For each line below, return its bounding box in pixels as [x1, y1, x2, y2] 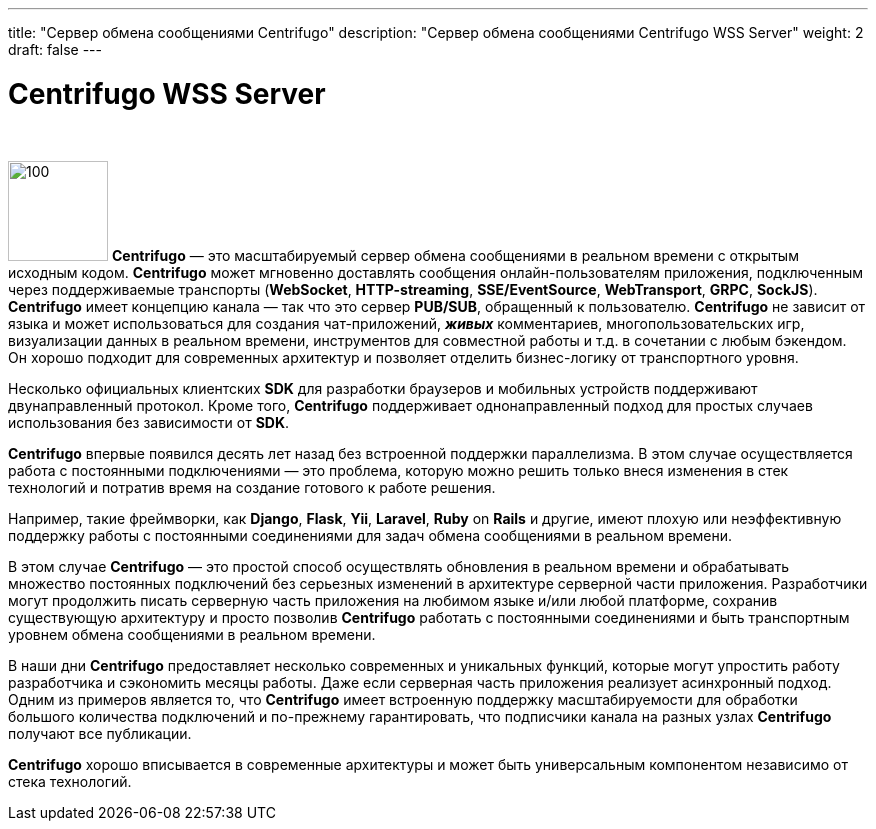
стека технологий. [8, 772, 132, 790]
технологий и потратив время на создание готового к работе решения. [8, 478, 496, 496]
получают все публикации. [8, 724, 192, 742]
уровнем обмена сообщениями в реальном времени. [8, 625, 376, 643]
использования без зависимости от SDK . [8, 413, 290, 431]
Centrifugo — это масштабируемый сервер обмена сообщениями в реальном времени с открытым [111, 246, 799, 264]
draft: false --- [8, 41, 102, 58]
